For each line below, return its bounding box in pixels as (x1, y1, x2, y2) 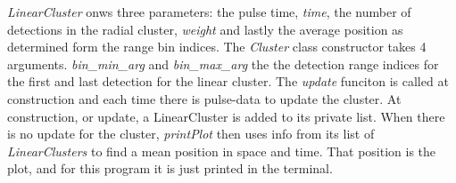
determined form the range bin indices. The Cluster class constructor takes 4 (7, 37, 427, 56)
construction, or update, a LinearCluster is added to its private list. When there (7, 107, 445, 125)
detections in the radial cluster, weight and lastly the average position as (7, 20, 403, 38)
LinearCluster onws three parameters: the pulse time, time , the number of (7, 3, 411, 20)
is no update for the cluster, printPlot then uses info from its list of (7, 124, 375, 143)
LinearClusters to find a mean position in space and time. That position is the (7, 141, 436, 160)
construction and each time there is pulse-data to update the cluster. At (7, 89, 402, 107)
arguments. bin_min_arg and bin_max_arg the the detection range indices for (7, 54, 439, 73)
